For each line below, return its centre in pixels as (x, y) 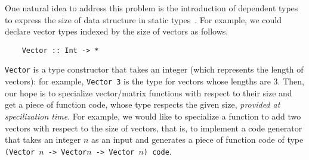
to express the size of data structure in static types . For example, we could (143, 19)
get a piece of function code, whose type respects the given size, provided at (143, 104)
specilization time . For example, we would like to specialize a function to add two (153, 116)
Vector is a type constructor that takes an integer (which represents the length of (154, 69)
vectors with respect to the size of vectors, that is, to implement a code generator (154, 128)
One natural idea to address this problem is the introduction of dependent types (152, 8)
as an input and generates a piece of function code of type (197, 139)
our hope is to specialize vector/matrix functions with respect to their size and (149, 92)
